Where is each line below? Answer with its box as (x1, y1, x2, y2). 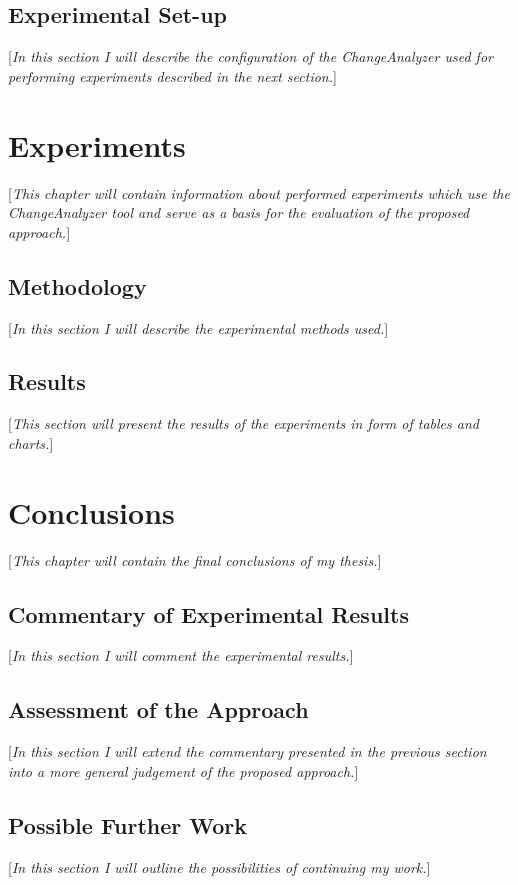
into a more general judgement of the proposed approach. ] (8, 760, 359, 781)
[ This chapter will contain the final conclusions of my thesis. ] (8, 549, 382, 570)
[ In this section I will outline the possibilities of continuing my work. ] (8, 856, 431, 877)
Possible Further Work (8, 809, 248, 840)
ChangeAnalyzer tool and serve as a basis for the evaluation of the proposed (8, 202, 470, 223)
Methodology (8, 270, 147, 301)
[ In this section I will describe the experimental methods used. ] (8, 317, 389, 338)
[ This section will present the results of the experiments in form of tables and (8, 413, 479, 434)
